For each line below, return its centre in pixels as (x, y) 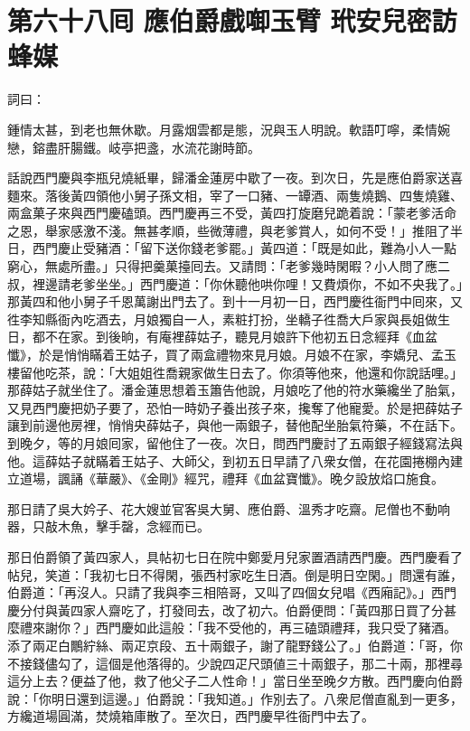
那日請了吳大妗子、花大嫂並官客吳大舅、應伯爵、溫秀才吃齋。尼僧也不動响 (229, 508)
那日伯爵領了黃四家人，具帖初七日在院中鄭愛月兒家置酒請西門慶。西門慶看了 (235, 556)
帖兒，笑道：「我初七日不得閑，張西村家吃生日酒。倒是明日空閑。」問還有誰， (235, 574)
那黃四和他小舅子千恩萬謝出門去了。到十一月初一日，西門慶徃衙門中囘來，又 (235, 301)
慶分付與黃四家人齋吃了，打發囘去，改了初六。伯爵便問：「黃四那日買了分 (226, 609)
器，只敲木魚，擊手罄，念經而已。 (108, 526)
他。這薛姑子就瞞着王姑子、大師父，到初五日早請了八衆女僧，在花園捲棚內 (229, 460)
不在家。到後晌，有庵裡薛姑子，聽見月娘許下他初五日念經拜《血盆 (241, 337)
